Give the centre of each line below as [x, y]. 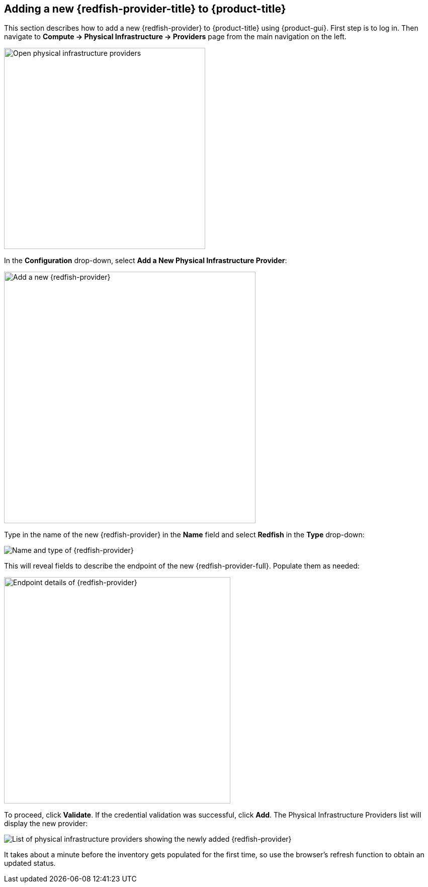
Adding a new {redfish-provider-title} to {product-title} [145, 9]
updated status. [30, 863]
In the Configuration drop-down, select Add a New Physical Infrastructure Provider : [146, 261]
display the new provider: [46, 824]
